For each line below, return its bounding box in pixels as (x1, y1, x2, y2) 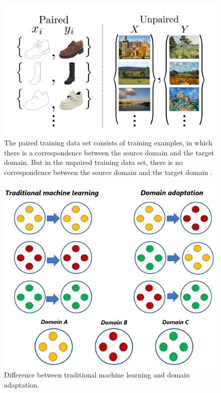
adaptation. (4, 379, 40, 389)
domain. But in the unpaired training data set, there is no (4, 157, 183, 167)
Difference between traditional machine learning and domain (4, 369, 190, 379)
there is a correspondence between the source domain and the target (4, 147, 214, 157)
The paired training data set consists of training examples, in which (4, 137, 212, 147)
